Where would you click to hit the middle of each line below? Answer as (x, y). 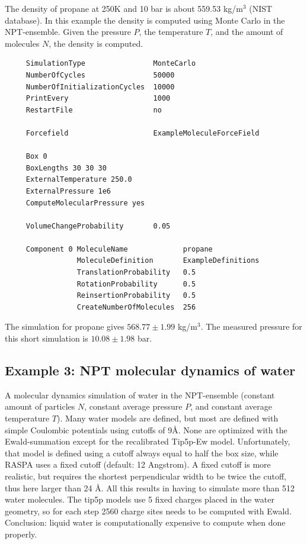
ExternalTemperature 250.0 (79, 180)
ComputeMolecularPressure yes (85, 203)
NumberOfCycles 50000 (100, 75)
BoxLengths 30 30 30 (66, 168)
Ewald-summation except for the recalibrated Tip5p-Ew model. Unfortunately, (148, 441)
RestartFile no (94, 110)
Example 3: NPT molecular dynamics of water (150, 370)
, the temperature (171, 32)
